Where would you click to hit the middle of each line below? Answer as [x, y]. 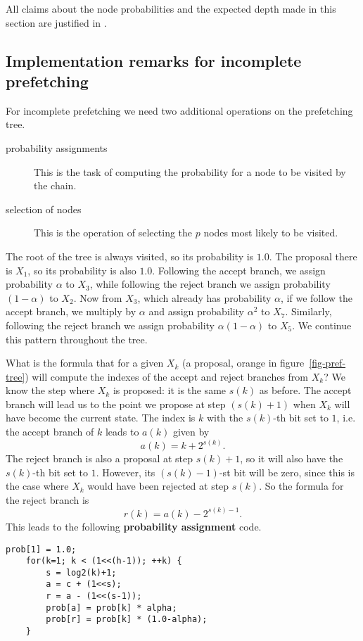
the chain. [55, 185]
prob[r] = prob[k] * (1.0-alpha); [127, 620]
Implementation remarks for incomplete [154, 60]
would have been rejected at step [158, 486]
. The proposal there [313, 256]
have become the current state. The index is [101, 418]
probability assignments [57, 147]
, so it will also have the [292, 458]
